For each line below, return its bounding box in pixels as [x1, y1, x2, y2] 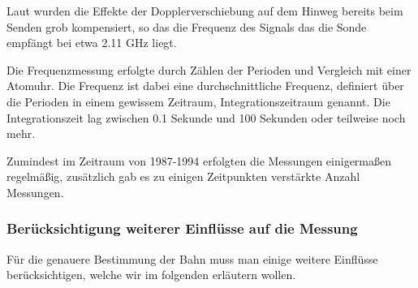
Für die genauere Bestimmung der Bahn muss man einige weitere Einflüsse [6, 250, 378, 267]
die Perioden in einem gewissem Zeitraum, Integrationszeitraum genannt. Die [6, 92, 390, 110]
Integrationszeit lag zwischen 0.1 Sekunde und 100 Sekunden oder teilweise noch [6, 109, 406, 126]
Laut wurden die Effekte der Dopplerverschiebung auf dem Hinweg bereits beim [6, 2, 403, 19]
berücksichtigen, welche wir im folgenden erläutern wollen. [6, 266, 296, 283]
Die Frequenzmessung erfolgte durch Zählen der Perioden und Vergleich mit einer [6, 61, 412, 78]
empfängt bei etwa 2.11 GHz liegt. [6, 34, 177, 51]
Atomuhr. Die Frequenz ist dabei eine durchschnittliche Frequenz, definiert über [6, 77, 404, 94]
